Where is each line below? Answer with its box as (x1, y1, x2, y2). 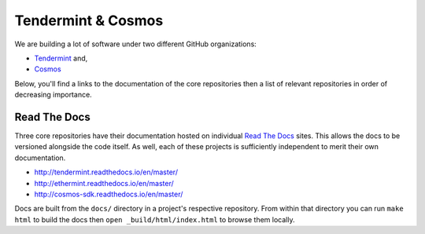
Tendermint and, (34, 53, 88, 63)
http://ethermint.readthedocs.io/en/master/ (34, 178, 175, 188)
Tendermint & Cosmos (14, 12, 164, 29)
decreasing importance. (14, 90, 92, 100)
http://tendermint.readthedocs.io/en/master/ (34, 167, 179, 177)
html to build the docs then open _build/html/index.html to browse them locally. (14, 214, 295, 224)
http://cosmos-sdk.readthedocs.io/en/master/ (34, 189, 183, 199)
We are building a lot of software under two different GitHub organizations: (14, 39, 257, 49)
